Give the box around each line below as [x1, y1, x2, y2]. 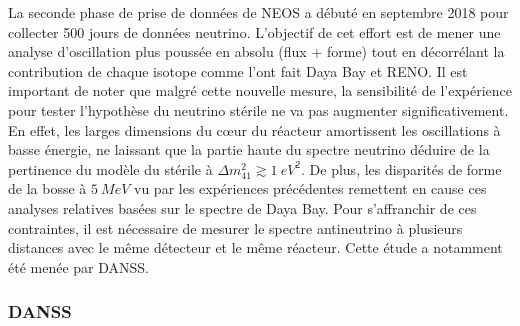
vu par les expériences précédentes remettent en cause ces [134, 178, 487, 199]
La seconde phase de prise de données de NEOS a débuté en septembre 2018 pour [8, 2, 509, 22]
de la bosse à [8, 178, 87, 199]
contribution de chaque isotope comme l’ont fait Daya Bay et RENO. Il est [8, 60, 468, 81]
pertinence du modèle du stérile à [8, 158, 213, 179]
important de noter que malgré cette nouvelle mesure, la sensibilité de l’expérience [8, 80, 512, 101]
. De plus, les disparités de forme [301, 158, 502, 179]
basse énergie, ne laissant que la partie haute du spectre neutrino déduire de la [8, 139, 490, 160]
